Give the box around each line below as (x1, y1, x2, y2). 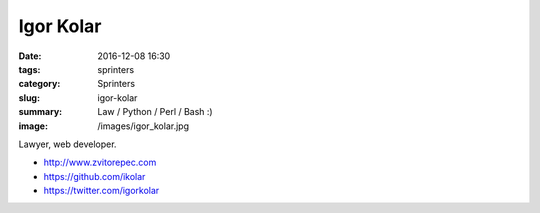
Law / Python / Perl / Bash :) (97, 106, 214, 118)
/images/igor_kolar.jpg (97, 120, 190, 132)
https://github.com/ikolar (43, 170, 146, 182)
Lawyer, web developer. (18, 138, 117, 150)
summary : (18, 106, 63, 118)
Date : (18, 50, 42, 62)
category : (18, 78, 61, 90)
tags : (18, 63, 41, 75)
